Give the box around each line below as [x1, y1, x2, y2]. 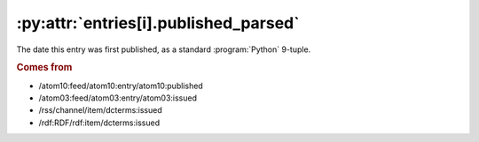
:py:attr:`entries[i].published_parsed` [16, 13, 300, 33]
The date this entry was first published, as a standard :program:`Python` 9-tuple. [16, 44, 311, 55]
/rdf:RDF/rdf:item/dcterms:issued [38, 117, 160, 128]
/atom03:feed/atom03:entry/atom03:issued [38, 93, 197, 103]
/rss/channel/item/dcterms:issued [38, 105, 163, 116]
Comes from [16, 62, 73, 74]
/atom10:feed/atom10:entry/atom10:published [38, 80, 203, 91]
